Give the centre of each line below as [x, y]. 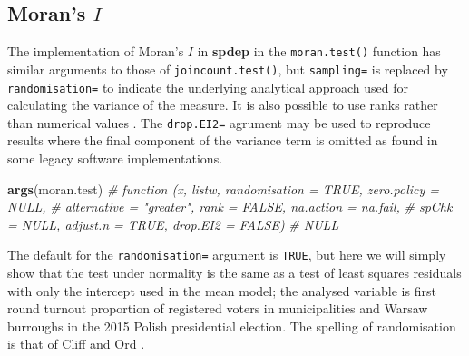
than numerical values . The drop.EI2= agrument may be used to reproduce [219, 122]
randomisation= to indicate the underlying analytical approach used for [208, 87]
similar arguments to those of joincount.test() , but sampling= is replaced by [228, 69]
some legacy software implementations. [115, 158]
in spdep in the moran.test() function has [319, 51]
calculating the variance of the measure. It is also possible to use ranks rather [223, 105]
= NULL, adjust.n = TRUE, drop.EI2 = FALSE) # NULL [173, 224]
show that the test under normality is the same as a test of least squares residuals [234, 273]
